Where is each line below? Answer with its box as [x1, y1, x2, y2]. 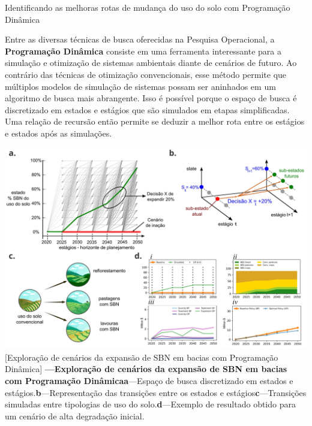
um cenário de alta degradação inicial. [5, 409, 145, 422]
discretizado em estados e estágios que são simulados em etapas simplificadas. [5, 103, 290, 116]
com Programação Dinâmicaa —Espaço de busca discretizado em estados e [5, 374, 293, 386]
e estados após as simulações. [5, 126, 112, 139]
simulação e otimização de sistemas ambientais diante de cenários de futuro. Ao [5, 56, 297, 69]
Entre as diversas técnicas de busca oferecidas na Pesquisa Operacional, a [5, 33, 275, 46]
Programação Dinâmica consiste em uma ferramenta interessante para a [5, 44, 282, 57]
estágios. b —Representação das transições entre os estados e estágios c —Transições [5, 386, 307, 398]
